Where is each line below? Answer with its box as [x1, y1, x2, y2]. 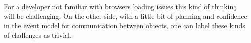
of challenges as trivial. [4, 29, 72, 40]
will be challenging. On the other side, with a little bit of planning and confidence [4, 11, 247, 21]
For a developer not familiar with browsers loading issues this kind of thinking [4, 1, 237, 11]
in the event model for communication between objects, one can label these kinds [4, 20, 245, 30]
